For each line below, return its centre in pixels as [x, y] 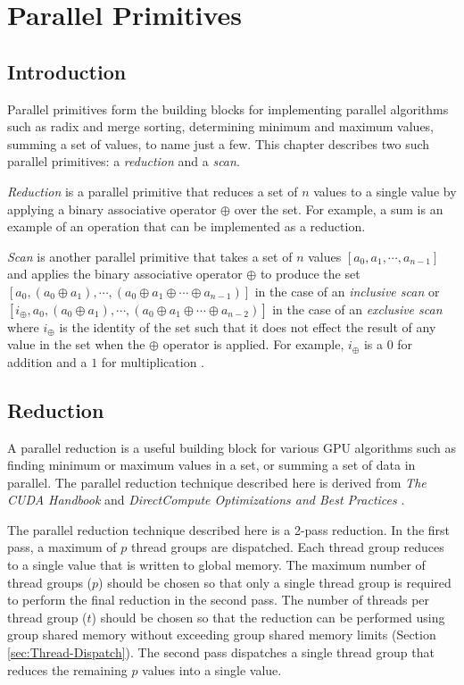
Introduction [67, 71]
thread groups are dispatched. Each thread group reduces [288, 547]
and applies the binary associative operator [125, 274]
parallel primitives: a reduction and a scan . [124, 161]
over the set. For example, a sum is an [339, 209]
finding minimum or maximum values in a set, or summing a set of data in [211, 465]
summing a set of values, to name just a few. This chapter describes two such [219, 143]
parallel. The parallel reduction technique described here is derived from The [217, 482]
